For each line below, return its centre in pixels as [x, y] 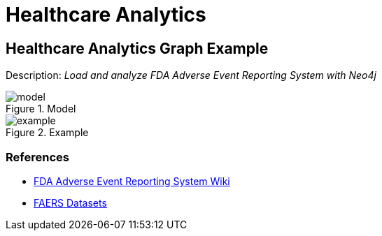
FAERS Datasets [70, 202]
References [37, 157]
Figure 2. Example [47, 133]
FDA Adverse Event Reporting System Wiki [132, 181]
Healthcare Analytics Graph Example [137, 48]
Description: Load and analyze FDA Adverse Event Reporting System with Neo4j [191, 75]
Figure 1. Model [41, 109]
